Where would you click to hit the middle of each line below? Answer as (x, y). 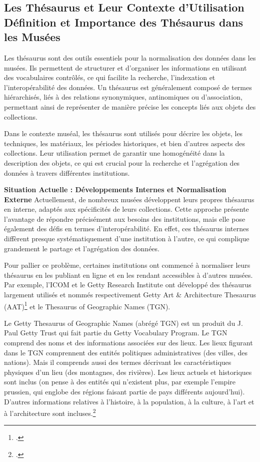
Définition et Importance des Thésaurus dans (124, 22)
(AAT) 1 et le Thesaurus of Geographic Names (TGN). (87, 305)
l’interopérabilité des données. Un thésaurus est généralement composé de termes (128, 87)
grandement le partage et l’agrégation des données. (82, 248)
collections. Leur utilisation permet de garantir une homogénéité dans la (114, 153)
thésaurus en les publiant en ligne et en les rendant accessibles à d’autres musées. (128, 275)
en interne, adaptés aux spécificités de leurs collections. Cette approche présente (126, 209)
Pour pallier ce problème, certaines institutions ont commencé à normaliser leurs (127, 265)
